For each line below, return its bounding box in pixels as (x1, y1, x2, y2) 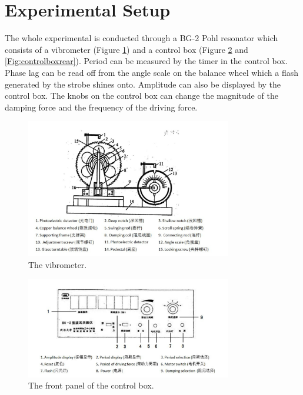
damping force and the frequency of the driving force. (5, 101, 198, 113)
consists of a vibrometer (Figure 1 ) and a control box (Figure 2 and (5, 43, 248, 55)
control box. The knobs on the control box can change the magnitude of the (5, 89, 278, 102)
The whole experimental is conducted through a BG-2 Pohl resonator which (5, 32, 278, 44)
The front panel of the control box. (28, 379, 154, 391)
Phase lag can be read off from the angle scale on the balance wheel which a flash (5, 66, 298, 78)
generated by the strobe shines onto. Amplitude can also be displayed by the (5, 78, 281, 90)
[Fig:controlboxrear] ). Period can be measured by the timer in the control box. (5, 55, 288, 67)
